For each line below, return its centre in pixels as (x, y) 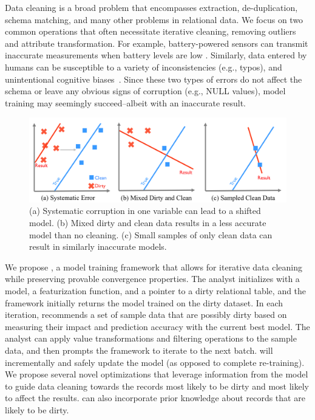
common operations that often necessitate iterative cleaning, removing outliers (151, 31)
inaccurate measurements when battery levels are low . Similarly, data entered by (156, 55)
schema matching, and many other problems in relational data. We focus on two (154, 19)
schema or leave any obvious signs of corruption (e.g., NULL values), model (145, 91)
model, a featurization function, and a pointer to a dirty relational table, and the (156, 291)
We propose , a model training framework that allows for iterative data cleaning (154, 267)
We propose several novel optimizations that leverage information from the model (157, 374)
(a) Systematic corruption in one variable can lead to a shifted (145, 211)
